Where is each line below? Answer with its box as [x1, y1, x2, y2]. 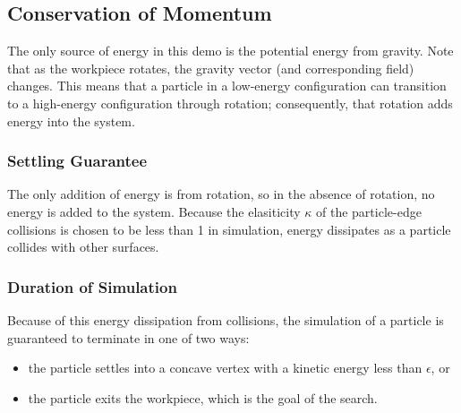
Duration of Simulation [7, 275, 177, 297]
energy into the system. [7, 111, 135, 130]
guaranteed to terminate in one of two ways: [7, 328, 250, 347]
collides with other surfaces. [7, 237, 159, 256]
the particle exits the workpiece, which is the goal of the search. [28, 388, 378, 407]
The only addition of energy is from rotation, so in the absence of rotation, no [7, 185, 435, 203]
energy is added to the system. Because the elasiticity [7, 202, 301, 220]
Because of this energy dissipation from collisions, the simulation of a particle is [7, 310, 444, 329]
